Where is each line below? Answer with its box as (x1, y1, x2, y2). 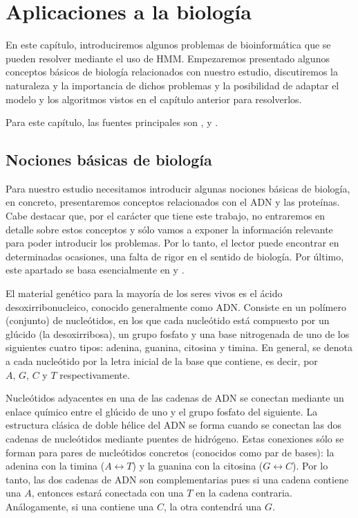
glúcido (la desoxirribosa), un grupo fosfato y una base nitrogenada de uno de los (6, 326, 350, 341)
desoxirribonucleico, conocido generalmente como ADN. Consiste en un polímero (6, 299, 346, 314)
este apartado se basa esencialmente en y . (6, 262, 185, 277)
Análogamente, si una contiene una (6, 499, 154, 513)
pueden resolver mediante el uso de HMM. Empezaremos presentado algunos (6, 51, 330, 65)
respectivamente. (59, 367, 130, 382)
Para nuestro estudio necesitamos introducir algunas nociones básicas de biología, (6, 181, 350, 195)
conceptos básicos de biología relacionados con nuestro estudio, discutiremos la (6, 64, 338, 79)
